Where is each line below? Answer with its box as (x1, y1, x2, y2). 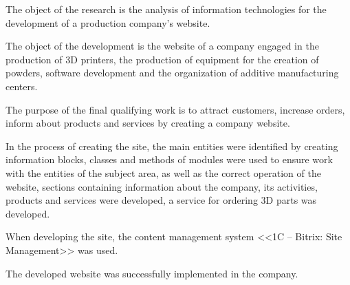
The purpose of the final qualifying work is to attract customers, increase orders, (6, 102, 345, 116)
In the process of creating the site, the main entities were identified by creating (6, 138, 338, 153)
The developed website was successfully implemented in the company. (6, 266, 298, 280)
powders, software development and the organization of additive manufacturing (6, 65, 339, 80)
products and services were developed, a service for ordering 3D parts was (6, 193, 317, 207)
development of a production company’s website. (6, 15, 210, 30)
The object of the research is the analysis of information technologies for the (6, 2, 327, 16)
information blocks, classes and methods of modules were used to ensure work (6, 152, 333, 167)
